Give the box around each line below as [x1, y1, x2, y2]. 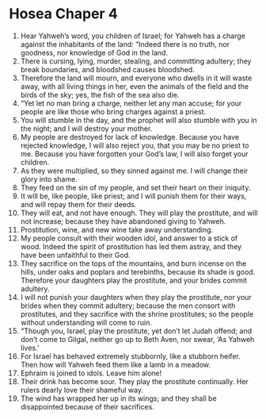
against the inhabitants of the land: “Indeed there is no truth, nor [20, 39, 230, 48]
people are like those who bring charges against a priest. [20, 106, 207, 116]
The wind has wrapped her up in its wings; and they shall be [20, 394, 217, 403]
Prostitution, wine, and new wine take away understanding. [20, 225, 214, 234]
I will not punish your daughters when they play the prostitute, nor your [20, 292, 252, 302]
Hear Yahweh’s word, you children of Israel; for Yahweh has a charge [20, 31, 246, 40]
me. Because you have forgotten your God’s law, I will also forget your [20, 148, 249, 159]
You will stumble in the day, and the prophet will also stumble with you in [20, 115, 257, 125]
